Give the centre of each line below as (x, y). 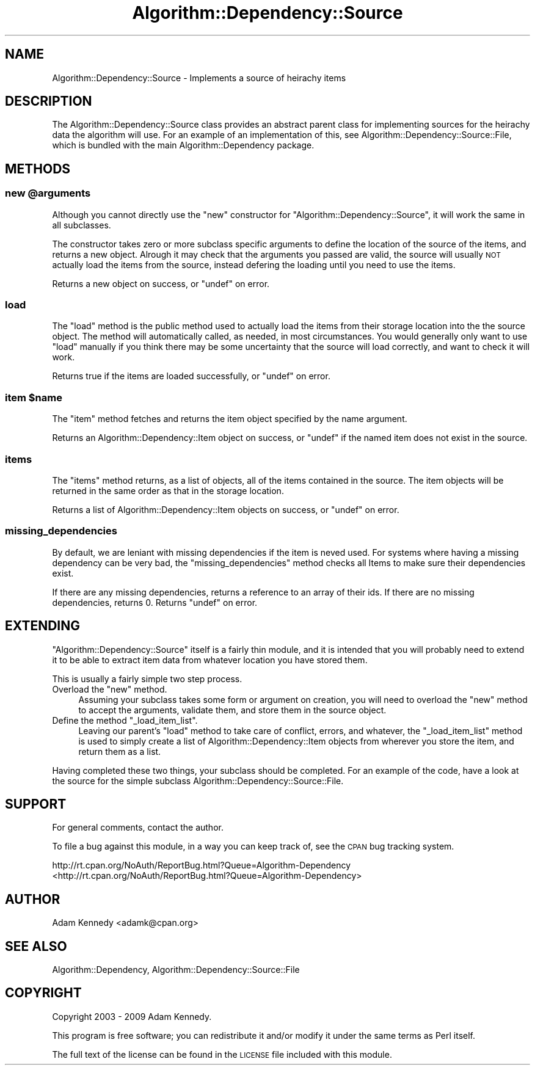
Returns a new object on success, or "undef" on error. (161, 283)
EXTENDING (43, 626)
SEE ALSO (36, 946)
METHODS (38, 169)
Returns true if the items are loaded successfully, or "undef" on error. (191, 376)
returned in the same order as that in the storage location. (168, 490)
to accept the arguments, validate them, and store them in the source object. (232, 710)
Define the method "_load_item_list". (125, 720)
